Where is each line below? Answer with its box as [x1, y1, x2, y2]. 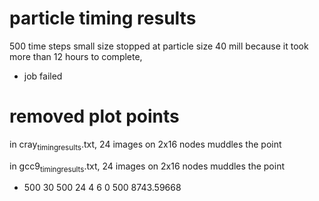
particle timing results [9, 7, 197, 30]
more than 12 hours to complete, [9, 50, 143, 62]
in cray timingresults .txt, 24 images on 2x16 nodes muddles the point [9, 138, 282, 152]
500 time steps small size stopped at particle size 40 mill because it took [9, 40, 309, 52]
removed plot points [9, 105, 180, 128]
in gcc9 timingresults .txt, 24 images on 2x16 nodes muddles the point [9, 160, 285, 174]
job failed [23, 70, 63, 82]
